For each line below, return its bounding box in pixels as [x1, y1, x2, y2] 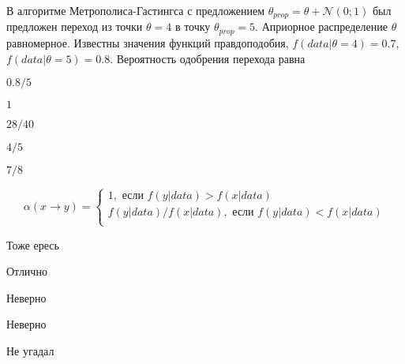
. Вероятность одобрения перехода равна [110, 50, 306, 66]
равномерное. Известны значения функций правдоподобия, [6, 34, 289, 51]
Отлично [6, 263, 47, 280]
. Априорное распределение [255, 18, 388, 35]
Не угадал [6, 343, 54, 359]
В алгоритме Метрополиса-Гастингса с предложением [6, 2, 265, 18]
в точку [174, 18, 211, 35]
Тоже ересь [6, 236, 59, 253]
